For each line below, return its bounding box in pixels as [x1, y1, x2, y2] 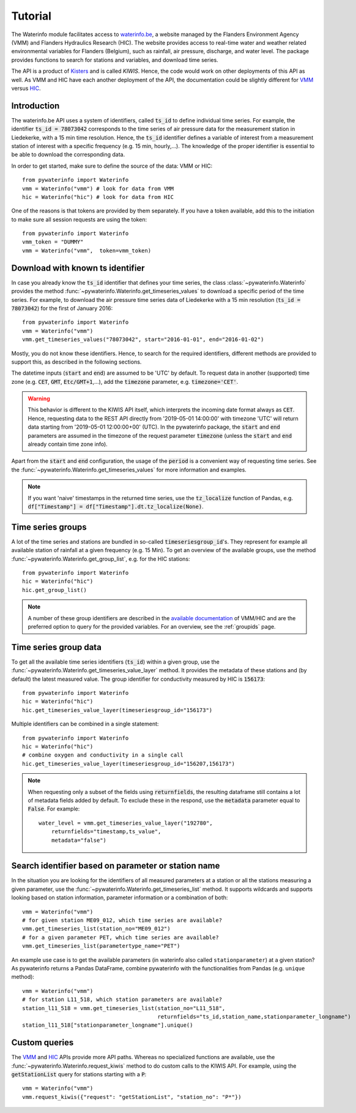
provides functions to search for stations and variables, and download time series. [11, 56, 218, 64]
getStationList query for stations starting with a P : [11, 1071, 147, 1078]
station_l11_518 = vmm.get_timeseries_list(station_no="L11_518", [22, 1005, 226, 1011]
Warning [28, 395, 50, 402]
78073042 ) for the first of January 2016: [11, 304, 113, 312]
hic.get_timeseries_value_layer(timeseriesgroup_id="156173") [22, 706, 213, 713]
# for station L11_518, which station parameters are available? [22, 996, 223, 1003]
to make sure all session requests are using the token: [11, 215, 147, 223]
